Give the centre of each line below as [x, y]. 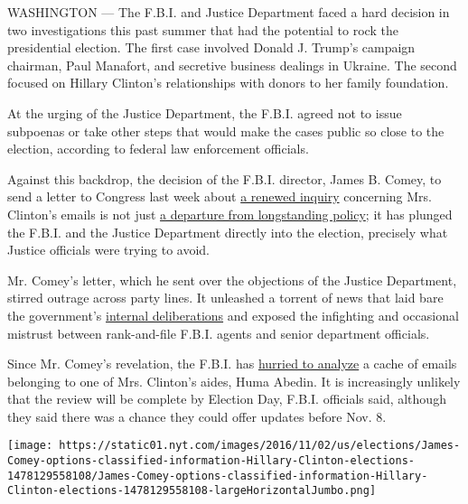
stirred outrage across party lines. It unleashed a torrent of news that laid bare [225, 298]
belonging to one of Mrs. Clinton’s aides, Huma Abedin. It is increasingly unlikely [234, 381]
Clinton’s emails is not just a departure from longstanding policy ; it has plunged [230, 214]
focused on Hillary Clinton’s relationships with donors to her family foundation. [228, 83]
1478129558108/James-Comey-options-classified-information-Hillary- [218, 476]
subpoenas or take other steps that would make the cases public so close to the [226, 131]
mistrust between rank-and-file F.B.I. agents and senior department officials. [219, 333]
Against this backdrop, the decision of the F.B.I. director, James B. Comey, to [225, 178]
